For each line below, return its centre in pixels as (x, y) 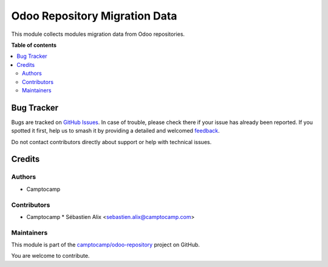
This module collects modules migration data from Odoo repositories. (98, 34)
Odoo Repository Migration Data (94, 16)
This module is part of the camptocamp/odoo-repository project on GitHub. (106, 245)
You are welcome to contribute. (50, 256)
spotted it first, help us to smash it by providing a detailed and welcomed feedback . (115, 131)
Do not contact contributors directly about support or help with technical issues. (111, 142)
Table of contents (34, 45)
